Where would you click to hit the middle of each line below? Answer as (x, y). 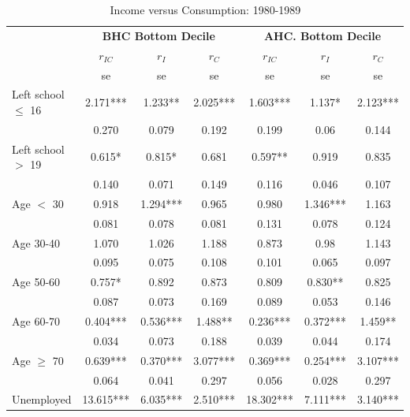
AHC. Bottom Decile (322, 35)
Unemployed (42, 399)
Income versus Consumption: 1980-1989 (205, 9)
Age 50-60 (36, 282)
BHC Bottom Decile (158, 35)
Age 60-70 (36, 321)
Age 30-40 (36, 242)
